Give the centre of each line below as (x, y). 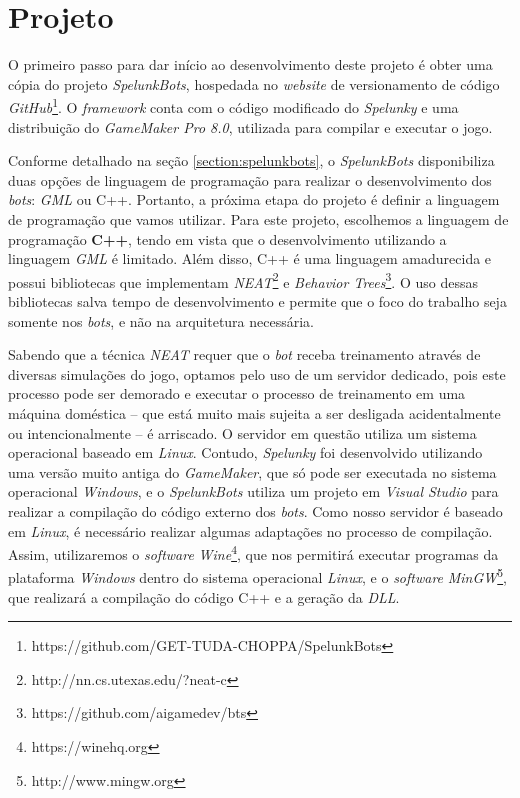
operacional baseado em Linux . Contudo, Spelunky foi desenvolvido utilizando (245, 452)
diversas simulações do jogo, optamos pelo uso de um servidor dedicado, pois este (257, 373)
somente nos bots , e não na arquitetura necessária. (161, 320)
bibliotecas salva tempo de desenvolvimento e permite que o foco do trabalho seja (257, 300)
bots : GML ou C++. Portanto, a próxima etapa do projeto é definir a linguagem (254, 199)
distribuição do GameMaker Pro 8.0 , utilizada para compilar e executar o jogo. (250, 126)
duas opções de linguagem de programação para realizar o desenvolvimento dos (250, 179)
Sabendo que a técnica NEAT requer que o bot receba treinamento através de (244, 354)
